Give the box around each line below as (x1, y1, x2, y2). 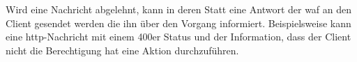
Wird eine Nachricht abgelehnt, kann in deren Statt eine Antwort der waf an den (6, 2, 352, 16)
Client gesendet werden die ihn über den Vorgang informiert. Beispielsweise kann (6, 15, 351, 30)
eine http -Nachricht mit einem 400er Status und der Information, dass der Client (6, 29, 351, 44)
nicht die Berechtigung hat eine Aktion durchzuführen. (6, 42, 239, 57)
